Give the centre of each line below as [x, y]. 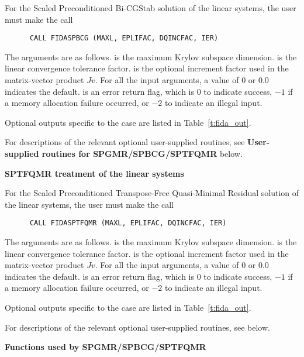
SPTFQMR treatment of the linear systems [94, 173]
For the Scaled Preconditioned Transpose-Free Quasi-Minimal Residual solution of [152, 193]
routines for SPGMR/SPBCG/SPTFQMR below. [142, 153]
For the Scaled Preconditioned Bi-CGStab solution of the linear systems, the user [151, 8]
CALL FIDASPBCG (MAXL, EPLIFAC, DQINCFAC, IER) [124, 38]
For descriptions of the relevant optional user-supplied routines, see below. [137, 327]
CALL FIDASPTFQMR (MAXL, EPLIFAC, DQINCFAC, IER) [128, 223]
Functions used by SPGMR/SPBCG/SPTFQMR [106, 347]
